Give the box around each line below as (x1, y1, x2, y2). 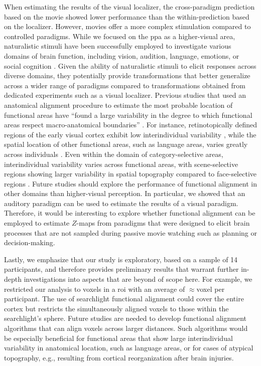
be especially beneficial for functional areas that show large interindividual (4, 332, 233, 343)
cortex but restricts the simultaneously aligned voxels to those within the (4, 303, 229, 313)
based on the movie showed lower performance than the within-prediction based (4, 11, 249, 22)
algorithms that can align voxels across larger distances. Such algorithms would (4, 323, 248, 333)
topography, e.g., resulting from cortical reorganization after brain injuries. (4, 352, 234, 362)
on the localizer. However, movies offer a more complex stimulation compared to (4, 21, 251, 32)
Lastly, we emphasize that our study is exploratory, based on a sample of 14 (4, 254, 238, 264)
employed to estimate (4, 218, 70, 228)
